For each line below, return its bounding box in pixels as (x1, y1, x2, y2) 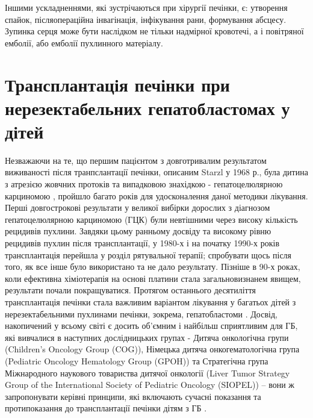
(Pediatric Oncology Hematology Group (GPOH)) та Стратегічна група (5, 354, 268, 367)
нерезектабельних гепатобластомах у (5, 95, 290, 120)
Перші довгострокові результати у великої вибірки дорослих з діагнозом (5, 201, 270, 214)
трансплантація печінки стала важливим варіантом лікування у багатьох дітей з (5, 296, 296, 308)
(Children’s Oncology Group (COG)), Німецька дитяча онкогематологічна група (5, 343, 300, 355)
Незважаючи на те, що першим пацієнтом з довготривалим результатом (5, 154, 267, 166)
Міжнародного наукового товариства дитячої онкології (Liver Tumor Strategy (5, 366, 290, 379)
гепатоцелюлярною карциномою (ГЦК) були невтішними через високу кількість (5, 213, 298, 225)
